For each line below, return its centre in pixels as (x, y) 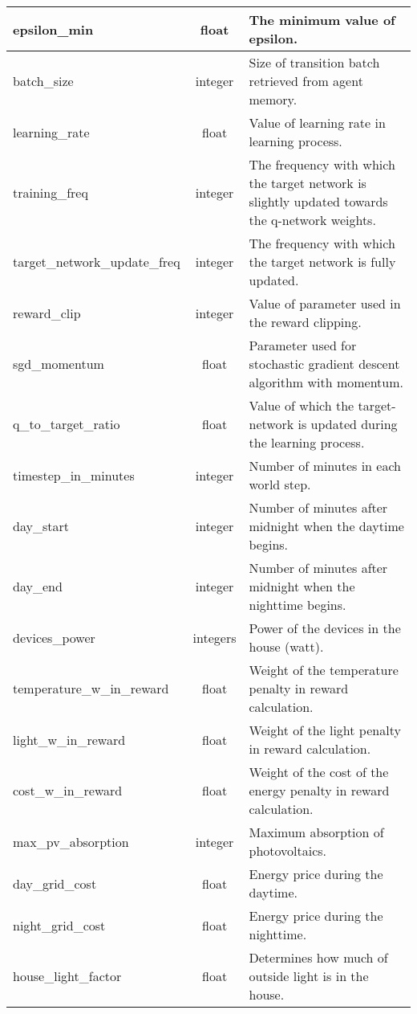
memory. (273, 99)
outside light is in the (309, 976)
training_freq (51, 192)
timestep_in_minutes (74, 475)
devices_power (54, 637)
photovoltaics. (288, 850)
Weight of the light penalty (325, 730)
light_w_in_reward (69, 739)
